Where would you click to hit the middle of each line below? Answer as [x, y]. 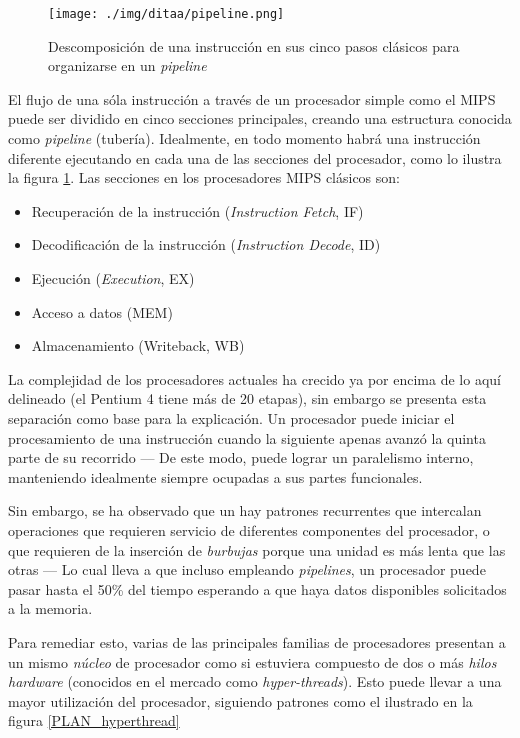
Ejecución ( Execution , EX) [113, 278]
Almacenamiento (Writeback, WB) [138, 345]
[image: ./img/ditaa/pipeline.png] [166, 14]
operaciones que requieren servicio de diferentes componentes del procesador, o [249, 529]
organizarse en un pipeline [127, 65]
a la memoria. [50, 608]
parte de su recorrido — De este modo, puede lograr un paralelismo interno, [241, 457]
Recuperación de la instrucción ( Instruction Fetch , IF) [197, 210]
